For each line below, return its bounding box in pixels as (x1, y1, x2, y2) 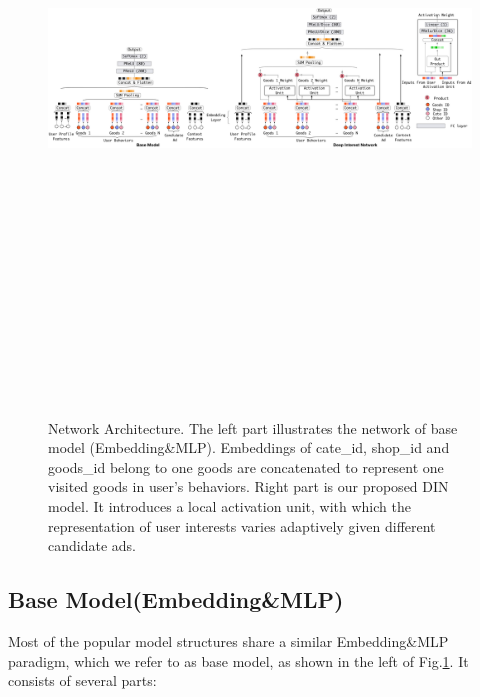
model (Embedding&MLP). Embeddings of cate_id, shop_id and (48, 437, 450, 458)
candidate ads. (48, 535, 136, 556)
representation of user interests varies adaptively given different (48, 515, 436, 536)
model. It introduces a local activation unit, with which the (48, 495, 411, 516)
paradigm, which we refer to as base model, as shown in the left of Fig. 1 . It (8, 650, 469, 671)
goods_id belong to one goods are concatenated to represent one (48, 456, 444, 477)
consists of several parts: (8, 670, 157, 691)
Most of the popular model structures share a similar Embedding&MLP (8, 630, 449, 651)
